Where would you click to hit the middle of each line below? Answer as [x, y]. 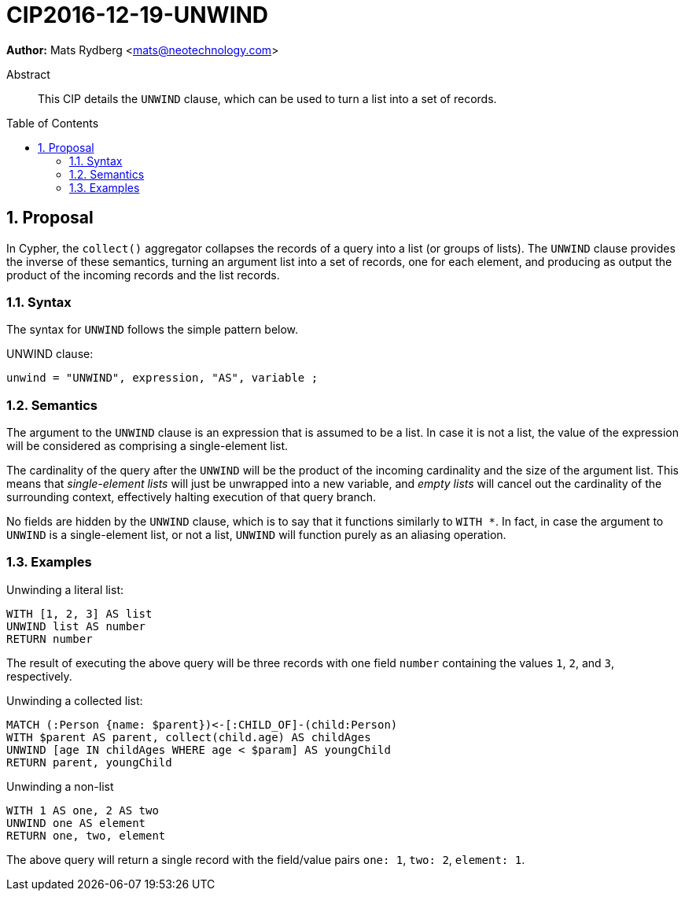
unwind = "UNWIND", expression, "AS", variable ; [162, 378]
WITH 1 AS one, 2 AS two [83, 810]
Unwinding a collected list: [75, 700]
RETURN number [50, 639]
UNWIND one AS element [76, 823]
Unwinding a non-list [60, 786]
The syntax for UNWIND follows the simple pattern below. [153, 330]
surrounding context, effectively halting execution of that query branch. [192, 497]
